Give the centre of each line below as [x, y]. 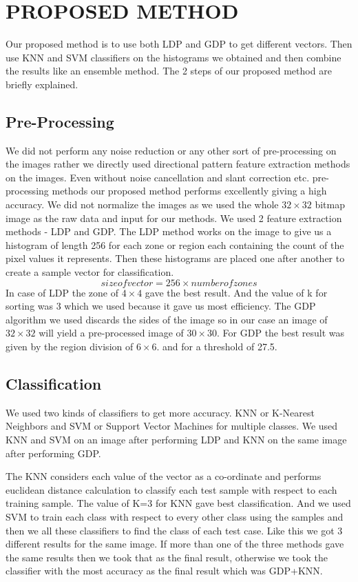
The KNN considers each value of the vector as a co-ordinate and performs [164, 476]
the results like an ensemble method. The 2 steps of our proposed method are [169, 71]
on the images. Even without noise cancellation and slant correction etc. [158, 177]
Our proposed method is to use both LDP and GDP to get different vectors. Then [179, 44]
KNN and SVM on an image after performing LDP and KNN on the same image [176, 439]
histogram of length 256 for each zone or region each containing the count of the [175, 244]
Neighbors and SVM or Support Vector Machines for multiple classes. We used [172, 426]
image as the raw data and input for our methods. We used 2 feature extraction [174, 218]
